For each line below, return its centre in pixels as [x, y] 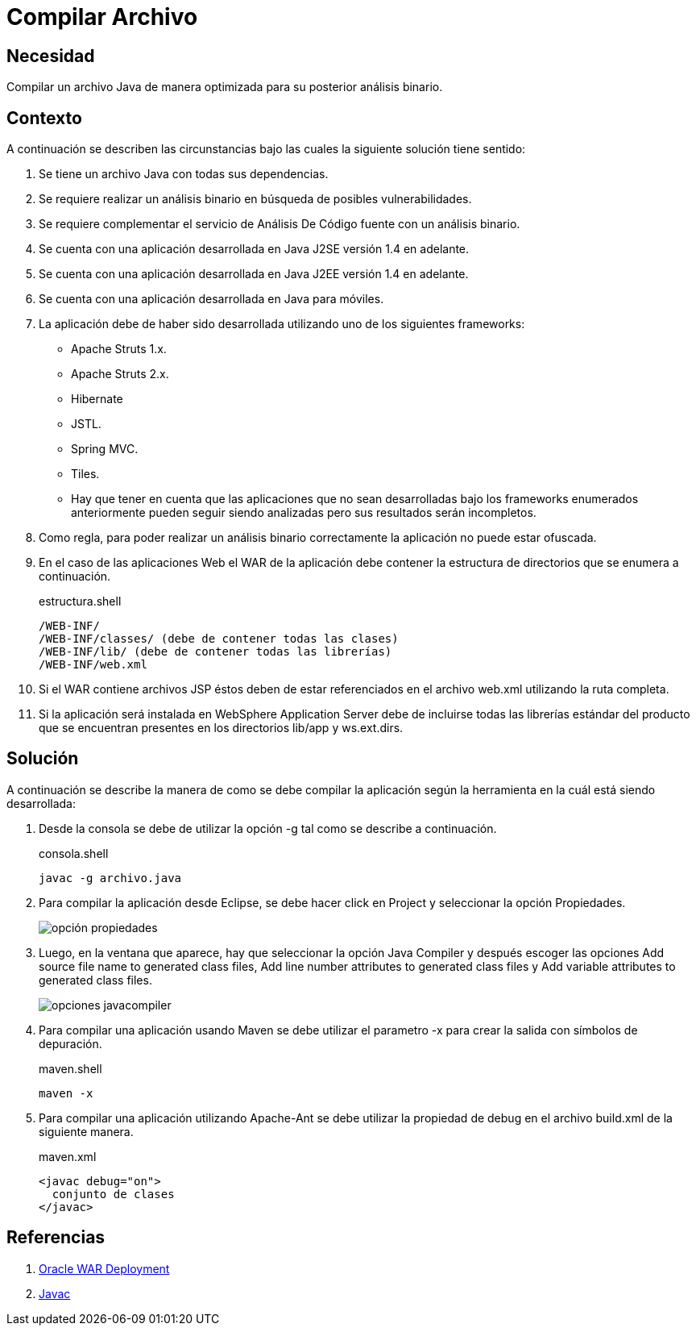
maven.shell [70, 1068]
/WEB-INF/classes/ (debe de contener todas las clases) [219, 639]
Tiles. [85, 474]
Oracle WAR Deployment [104, 1268]
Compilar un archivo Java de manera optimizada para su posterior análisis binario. [225, 87]
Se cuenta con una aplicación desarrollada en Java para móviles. [211, 299]
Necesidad [51, 56]
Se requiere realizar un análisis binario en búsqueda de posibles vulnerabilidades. [255, 199]
